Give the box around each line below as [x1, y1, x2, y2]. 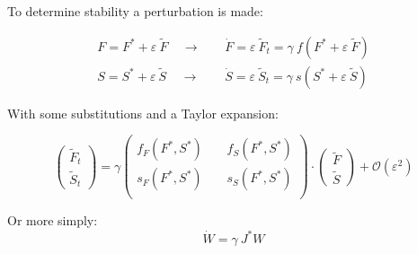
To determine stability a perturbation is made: [7, 2, 263, 20]
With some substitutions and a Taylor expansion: [7, 103, 279, 122]
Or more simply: [7, 211, 98, 230]
